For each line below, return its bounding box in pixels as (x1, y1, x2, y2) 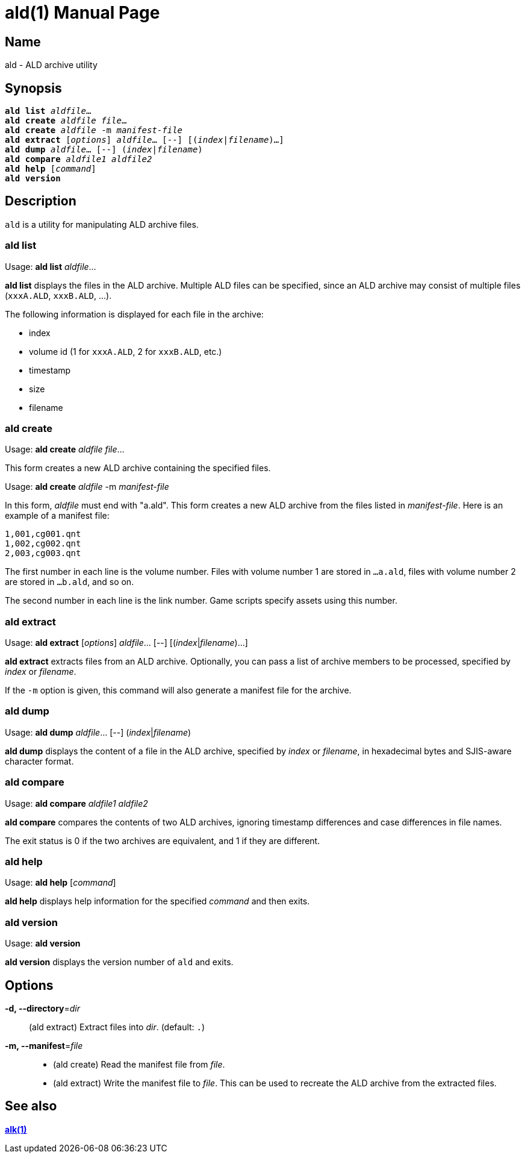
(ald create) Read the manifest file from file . (53, 1059, 225, 1069)
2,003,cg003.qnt (5, 548, 81, 559)
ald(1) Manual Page (5, 2, 160, 23)
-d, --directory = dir (5, 1003, 81, 1013)
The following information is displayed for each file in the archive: (5, 308, 264, 319)
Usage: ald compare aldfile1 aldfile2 (5, 798, 148, 809)
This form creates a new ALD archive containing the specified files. (5, 463, 271, 474)
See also (5, 1098, 57, 1114)
